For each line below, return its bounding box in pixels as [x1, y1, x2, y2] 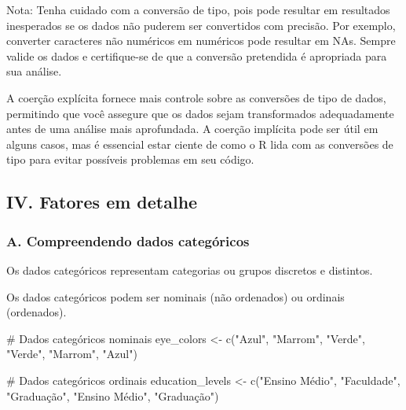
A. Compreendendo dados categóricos [6, 231, 250, 250]
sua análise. [6, 63, 62, 79]
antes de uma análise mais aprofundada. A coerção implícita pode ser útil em [6, 120, 379, 137]
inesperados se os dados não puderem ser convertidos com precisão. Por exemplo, [6, 17, 396, 33]
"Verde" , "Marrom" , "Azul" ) [6, 345, 137, 362]
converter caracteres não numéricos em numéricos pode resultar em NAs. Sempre [6, 32, 396, 49]
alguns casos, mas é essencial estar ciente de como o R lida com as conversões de [6, 135, 393, 152]
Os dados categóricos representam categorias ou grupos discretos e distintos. [6, 261, 373, 278]
